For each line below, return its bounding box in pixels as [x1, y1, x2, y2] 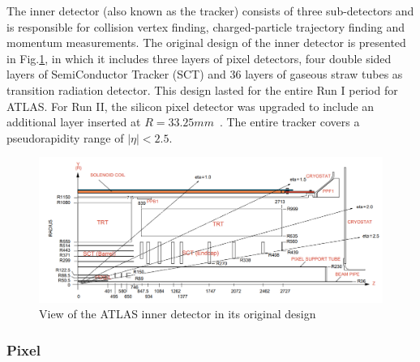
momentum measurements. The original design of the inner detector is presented [6, 34, 406, 51]
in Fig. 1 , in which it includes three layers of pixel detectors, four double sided [6, 49, 392, 66]
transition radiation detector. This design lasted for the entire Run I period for [6, 81, 398, 98]
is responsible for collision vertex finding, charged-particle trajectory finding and [6, 18, 405, 35]
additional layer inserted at [6, 113, 141, 130]
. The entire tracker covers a [219, 113, 360, 130]
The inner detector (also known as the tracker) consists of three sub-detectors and [6, 2, 414, 19]
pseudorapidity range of [6, 129, 124, 146]
